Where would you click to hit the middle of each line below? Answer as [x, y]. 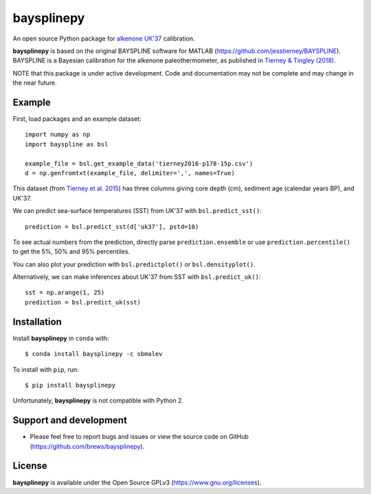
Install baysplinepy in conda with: [61, 338]
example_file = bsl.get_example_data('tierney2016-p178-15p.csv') [139, 164]
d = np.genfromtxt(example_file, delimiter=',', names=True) [130, 173]
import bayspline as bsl [67, 144]
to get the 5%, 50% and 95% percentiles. [71, 251]
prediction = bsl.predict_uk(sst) [83, 302]
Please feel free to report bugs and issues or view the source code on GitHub [139, 437]
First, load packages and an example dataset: [77, 119]
